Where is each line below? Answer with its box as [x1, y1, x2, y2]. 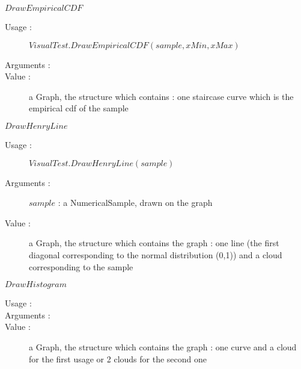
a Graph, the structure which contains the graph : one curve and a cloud [29, 340, 297, 353]
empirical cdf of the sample [29, 102, 129, 114]
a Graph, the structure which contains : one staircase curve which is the [29, 90, 294, 102]
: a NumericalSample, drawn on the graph [58, 196, 213, 209]
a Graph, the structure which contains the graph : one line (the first [29, 237, 279, 249]
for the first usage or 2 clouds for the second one [29, 352, 207, 365]
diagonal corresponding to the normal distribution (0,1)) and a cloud [29, 248, 282, 261]
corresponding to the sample [29, 260, 133, 273]
